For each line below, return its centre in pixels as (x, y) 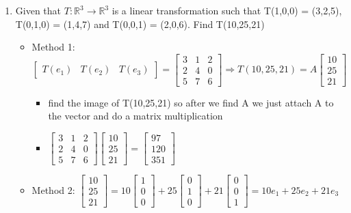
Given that (38, 10)
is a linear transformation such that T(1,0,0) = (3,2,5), (227, 10)
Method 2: (53, 189)
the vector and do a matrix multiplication (135, 116)
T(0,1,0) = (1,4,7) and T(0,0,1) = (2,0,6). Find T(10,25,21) (140, 24)
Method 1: (53, 47)
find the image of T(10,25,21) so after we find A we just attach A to (191, 102)
